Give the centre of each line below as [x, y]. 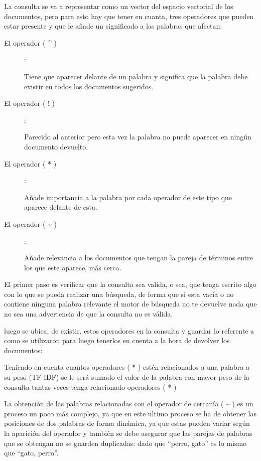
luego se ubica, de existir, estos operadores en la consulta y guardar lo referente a [129, 330]
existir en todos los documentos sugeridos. [89, 86]
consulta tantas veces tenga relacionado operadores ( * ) [90, 387]
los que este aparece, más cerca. [73, 267]
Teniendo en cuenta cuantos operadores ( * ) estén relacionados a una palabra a [127, 367]
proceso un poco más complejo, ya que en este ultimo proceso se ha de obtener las [130, 413]
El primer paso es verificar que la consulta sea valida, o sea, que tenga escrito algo [130, 284]
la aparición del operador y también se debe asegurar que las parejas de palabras [128, 433]
